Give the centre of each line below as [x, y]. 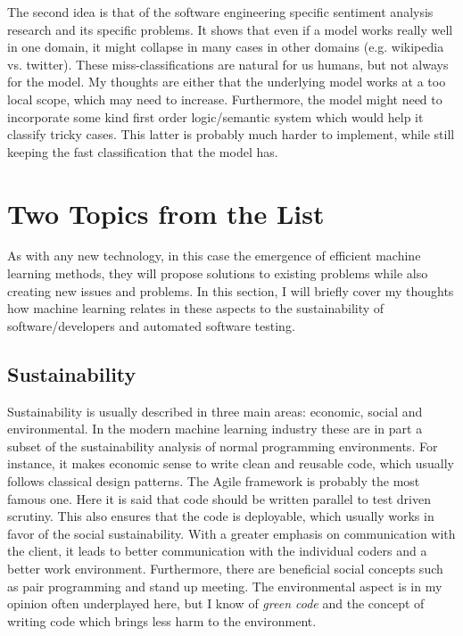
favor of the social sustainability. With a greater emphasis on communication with [231, 533]
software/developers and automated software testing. [151, 325]
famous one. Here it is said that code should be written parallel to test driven [219, 498]
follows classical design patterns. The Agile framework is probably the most [214, 481]
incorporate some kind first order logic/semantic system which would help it [215, 116]
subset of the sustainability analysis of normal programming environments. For [223, 446]
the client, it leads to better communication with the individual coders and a [217, 551]
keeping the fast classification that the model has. [143, 151]
